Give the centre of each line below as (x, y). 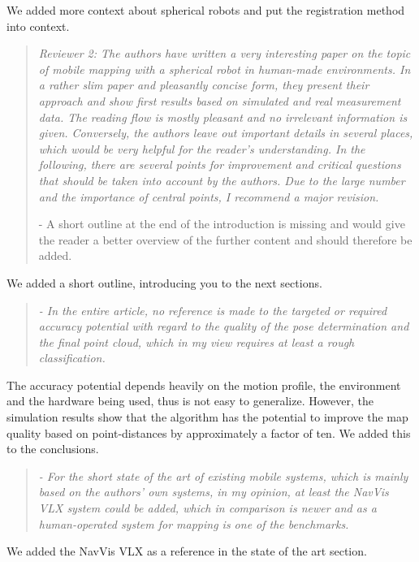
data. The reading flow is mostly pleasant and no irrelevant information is (223, 117)
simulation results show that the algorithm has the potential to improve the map (207, 417)
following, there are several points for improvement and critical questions (220, 164)
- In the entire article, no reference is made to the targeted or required (213, 310)
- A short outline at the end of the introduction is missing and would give (222, 224)
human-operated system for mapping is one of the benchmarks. (194, 523)
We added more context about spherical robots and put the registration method (206, 10)
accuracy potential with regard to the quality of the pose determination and (224, 326)
